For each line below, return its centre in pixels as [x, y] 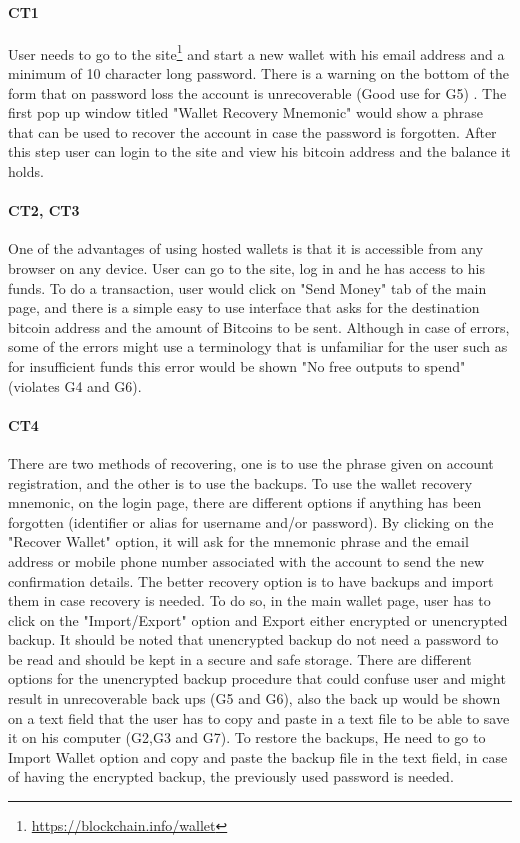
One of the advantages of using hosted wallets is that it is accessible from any [246, 248]
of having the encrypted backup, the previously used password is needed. [231, 776]
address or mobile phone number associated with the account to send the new [246, 560]
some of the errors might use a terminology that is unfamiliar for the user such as [258, 346]
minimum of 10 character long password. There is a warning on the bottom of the [258, 73]
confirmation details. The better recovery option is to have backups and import [251, 580]
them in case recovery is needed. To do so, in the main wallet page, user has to [249, 600]
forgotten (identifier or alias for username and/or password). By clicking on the [251, 521]
